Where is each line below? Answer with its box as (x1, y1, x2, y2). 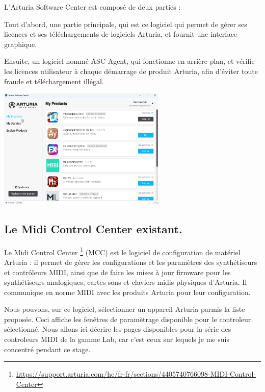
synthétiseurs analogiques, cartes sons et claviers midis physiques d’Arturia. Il (4, 277, 247, 287)
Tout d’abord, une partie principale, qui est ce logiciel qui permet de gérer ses (4, 18, 247, 29)
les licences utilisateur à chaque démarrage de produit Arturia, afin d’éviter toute (4, 65, 258, 76)
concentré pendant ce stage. (4, 344, 91, 354)
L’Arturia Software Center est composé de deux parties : (4, 2, 181, 12)
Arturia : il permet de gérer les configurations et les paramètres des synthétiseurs (4, 256, 257, 267)
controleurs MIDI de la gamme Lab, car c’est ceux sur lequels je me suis (4, 334, 229, 345)
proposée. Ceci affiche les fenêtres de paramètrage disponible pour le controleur (4, 313, 251, 324)
